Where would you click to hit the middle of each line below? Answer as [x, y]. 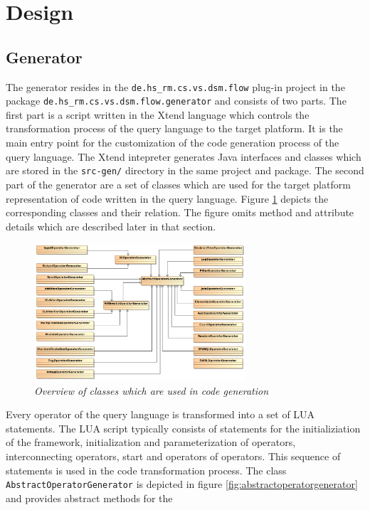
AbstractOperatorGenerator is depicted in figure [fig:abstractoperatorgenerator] [182, 484]
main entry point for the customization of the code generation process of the [173, 143]
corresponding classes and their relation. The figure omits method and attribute [180, 212]
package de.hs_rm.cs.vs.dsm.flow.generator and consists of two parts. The [176, 101]
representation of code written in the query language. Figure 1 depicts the [167, 198]
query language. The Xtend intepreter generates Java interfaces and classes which [184, 156]
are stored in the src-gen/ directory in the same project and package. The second [185, 170]
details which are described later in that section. [111, 226]
